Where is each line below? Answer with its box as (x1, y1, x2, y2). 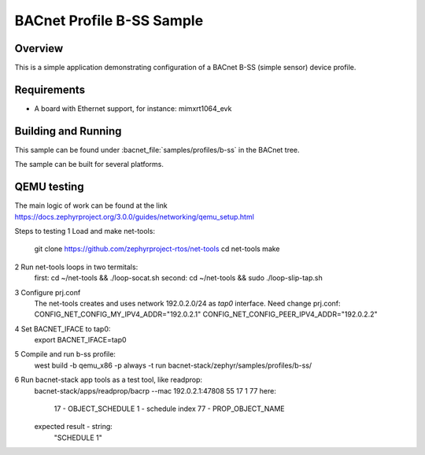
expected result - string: (34, 422, 113, 431)
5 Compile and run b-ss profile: (14, 350, 116, 359)
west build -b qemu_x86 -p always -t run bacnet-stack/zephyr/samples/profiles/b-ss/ (34, 361, 312, 370)
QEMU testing (14, 180, 84, 194)
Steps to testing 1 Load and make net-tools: (14, 226, 155, 235)
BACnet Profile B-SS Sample (14, 12, 204, 29)
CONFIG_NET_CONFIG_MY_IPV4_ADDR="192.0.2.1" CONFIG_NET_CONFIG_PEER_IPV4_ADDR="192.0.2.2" (34, 309, 378, 319)
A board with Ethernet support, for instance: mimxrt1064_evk (34, 103, 232, 113)
